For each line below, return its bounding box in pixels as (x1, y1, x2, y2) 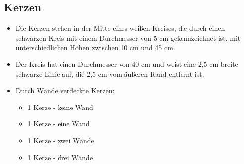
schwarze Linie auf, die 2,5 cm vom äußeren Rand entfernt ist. (15, 68, 204, 79)
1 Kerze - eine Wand (27, 118, 90, 129)
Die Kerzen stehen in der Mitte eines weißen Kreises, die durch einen (15, 23, 225, 33)
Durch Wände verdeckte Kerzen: (15, 85, 115, 96)
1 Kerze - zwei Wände (27, 135, 94, 145)
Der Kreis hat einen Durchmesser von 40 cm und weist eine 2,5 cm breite (15, 58, 238, 69)
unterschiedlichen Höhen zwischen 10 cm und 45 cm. (15, 42, 175, 53)
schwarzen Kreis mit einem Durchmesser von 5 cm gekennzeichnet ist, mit (15, 32, 241, 43)
